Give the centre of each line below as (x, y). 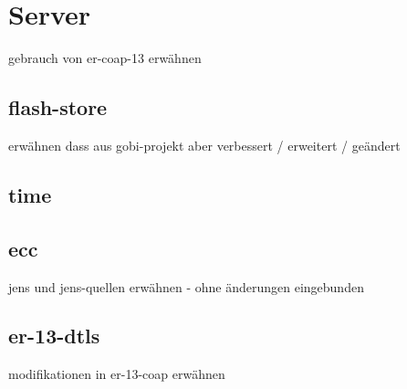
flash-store (58, 107)
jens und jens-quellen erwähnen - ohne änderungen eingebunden (186, 286)
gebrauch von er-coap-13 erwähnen (105, 58)
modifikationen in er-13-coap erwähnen (117, 374)
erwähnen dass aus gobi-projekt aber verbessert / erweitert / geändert (204, 145)
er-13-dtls (54, 336)
